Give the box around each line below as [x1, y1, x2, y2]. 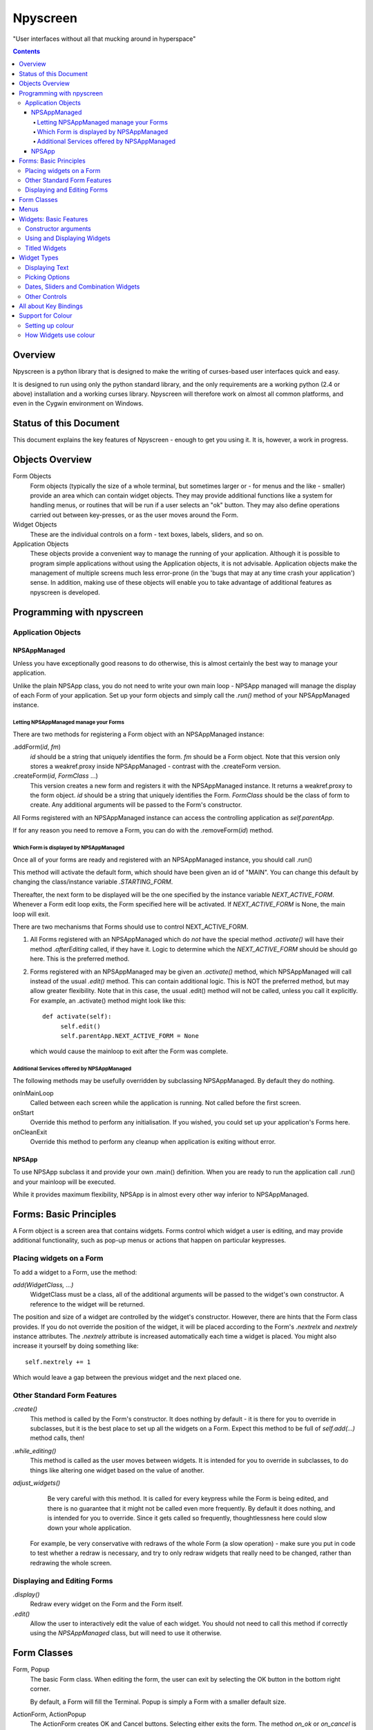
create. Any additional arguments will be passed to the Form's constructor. [30, 801, 242, 809]
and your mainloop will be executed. [12, 1177, 116, 1186]
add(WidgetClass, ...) [12, 1281, 74, 1289]
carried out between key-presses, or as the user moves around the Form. [30, 511, 238, 519]
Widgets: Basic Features [19, 215, 88, 223]
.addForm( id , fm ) [12, 743, 61, 751]
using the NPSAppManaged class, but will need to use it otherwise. [30, 1629, 222, 1637]
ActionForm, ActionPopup [12, 1710, 86, 1718]
